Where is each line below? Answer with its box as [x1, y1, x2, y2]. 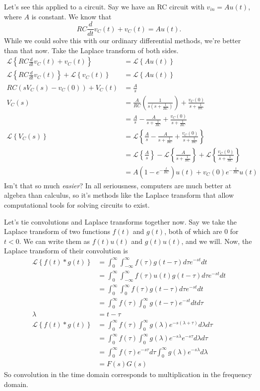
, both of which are [164, 226, 222, 236]
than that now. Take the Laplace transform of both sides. [4, 45, 179, 55]
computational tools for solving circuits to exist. [4, 200, 150, 210]
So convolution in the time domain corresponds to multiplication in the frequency [4, 369, 252, 380]
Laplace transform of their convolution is [4, 245, 128, 256]
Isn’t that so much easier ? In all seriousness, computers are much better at [4, 180, 232, 190]
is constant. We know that [31, 11, 112, 21]
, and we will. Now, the [181, 235, 252, 246]
